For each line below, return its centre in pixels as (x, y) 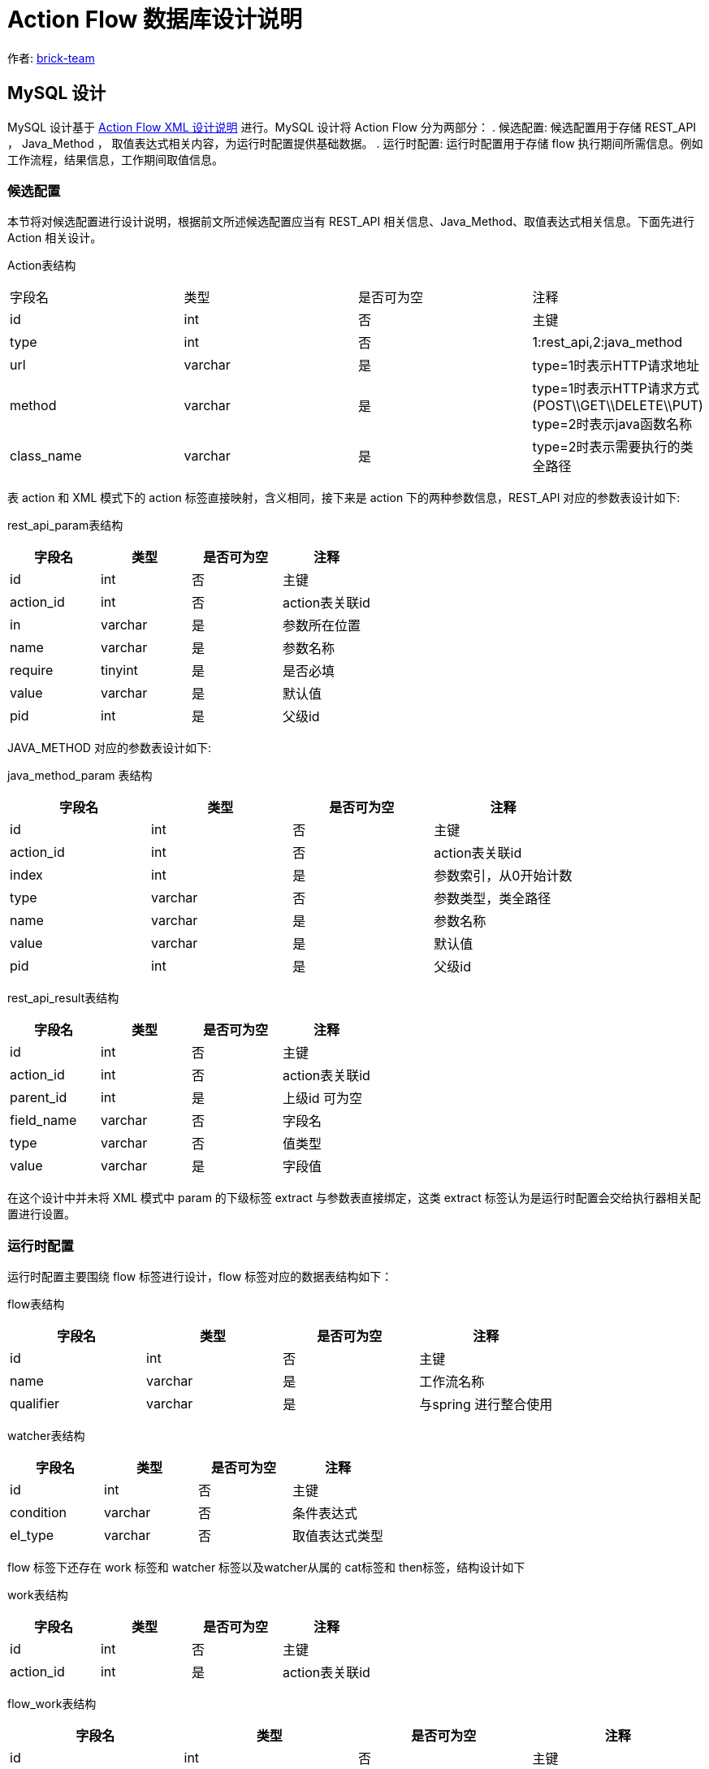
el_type (32, 1535)
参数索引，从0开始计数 (503, 876)
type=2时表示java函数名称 (612, 424)
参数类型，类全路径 (493, 899)
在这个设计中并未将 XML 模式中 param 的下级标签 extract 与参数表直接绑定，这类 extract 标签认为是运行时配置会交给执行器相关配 (354, 1198)
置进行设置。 (41, 1214)
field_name (43, 1120)
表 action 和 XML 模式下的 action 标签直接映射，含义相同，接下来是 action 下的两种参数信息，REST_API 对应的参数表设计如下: (344, 498)
